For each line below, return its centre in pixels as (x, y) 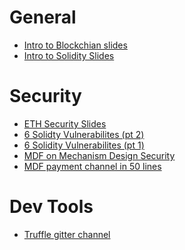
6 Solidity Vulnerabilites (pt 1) (84, 145)
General (43, 17)
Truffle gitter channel (67, 234)
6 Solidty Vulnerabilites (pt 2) (84, 134)
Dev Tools (51, 207)
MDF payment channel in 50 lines (92, 166)
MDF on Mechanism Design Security (99, 155)
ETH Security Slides (65, 123)
